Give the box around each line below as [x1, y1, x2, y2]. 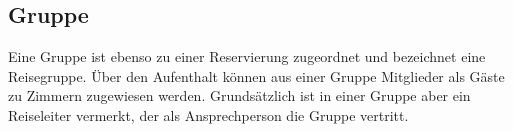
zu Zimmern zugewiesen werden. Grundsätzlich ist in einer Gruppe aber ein [8, 85, 471, 106]
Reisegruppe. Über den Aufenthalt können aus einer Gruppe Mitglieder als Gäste [8, 65, 505, 86]
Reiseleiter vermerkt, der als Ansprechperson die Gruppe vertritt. [8, 104, 409, 125]
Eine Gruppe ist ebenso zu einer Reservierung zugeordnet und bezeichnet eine [8, 46, 486, 67]
